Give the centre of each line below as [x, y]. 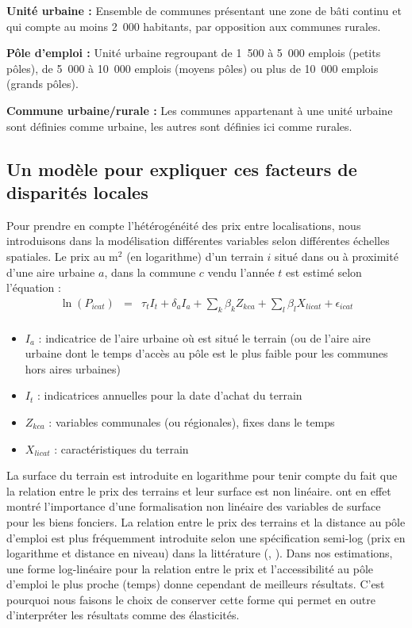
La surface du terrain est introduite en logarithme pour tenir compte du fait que [202, 475]
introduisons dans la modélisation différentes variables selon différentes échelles [198, 241]
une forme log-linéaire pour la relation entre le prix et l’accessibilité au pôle [190, 568]
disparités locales [77, 191]
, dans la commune [150, 272]
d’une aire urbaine [51, 272]
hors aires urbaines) [73, 368]
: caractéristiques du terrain [121, 448]
